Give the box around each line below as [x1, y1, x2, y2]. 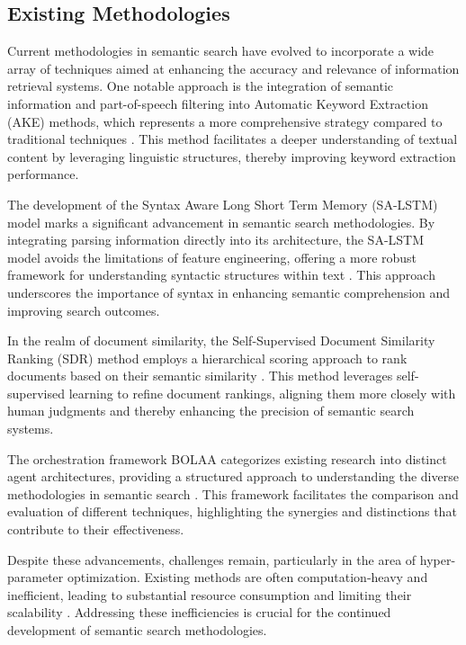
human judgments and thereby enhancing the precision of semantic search [7, 401, 415, 420]
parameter [7, 568, 64, 587]
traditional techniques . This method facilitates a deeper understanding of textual [7, 130, 458, 148]
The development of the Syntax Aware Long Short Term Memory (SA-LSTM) [7, 194, 438, 213]
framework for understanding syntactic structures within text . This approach [7, 265, 435, 284]
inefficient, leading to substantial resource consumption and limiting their [7, 585, 412, 604]
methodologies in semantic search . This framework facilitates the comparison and [7, 484, 459, 503]
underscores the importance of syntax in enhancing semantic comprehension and [7, 282, 451, 301]
